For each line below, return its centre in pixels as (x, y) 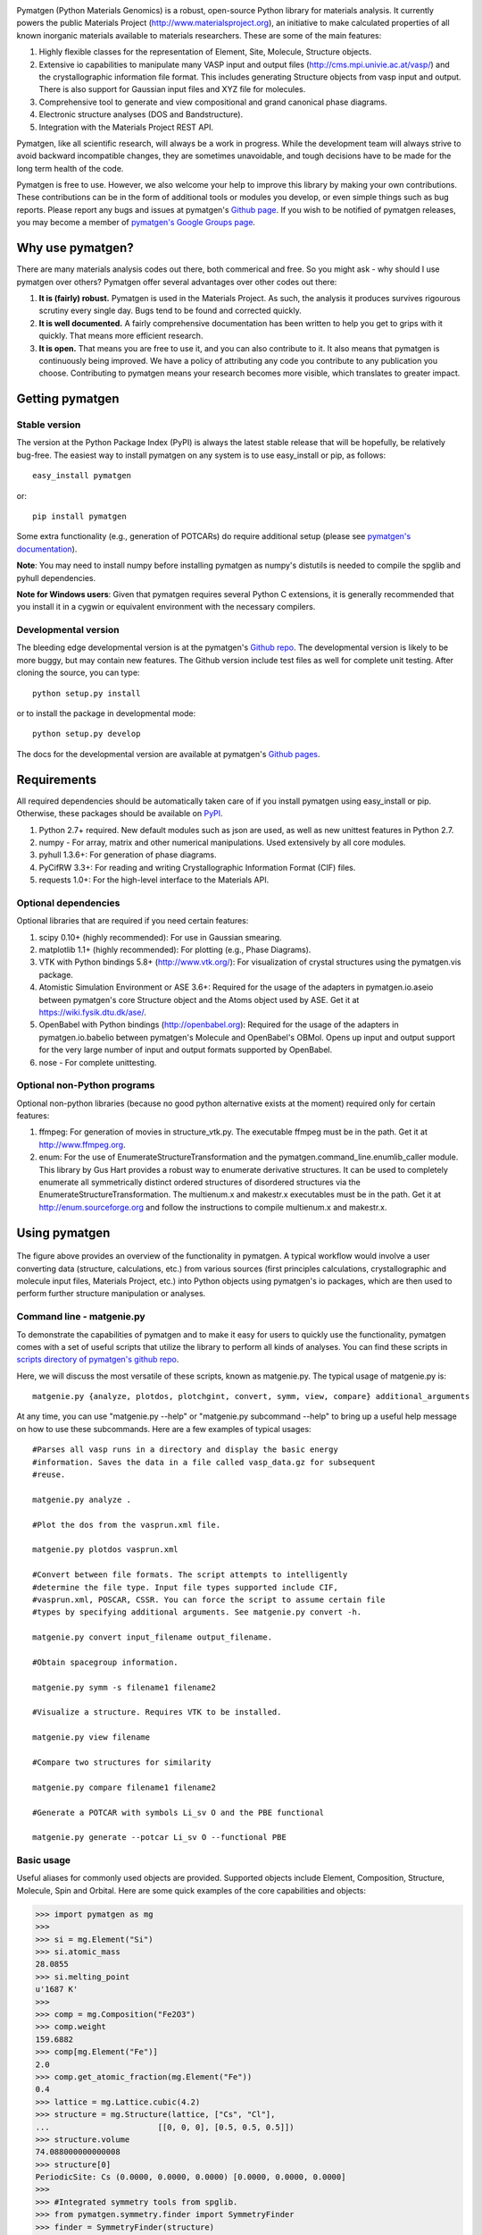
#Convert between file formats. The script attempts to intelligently (190, 1575)
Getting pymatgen (68, 399)
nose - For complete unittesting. (98, 1062)
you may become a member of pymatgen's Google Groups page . (136, 223)
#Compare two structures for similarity (122, 1763)
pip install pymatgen (79, 516)
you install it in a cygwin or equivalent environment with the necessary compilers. (166, 607)
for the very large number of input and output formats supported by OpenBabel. (186, 1050)
